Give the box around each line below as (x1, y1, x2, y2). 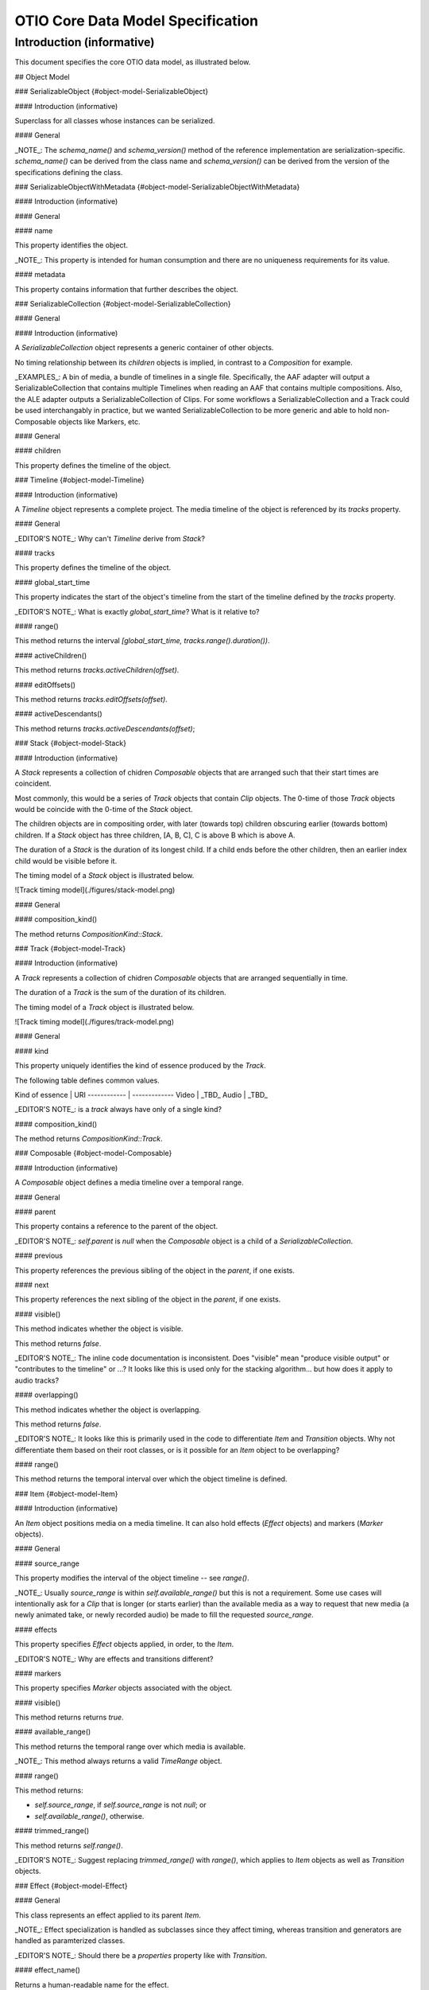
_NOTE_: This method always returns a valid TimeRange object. (14, 1756, 222, 1766)
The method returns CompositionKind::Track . (14, 1134, 163, 1144)
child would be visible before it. (14, 856, 118, 865)
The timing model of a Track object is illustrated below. (14, 1002, 195, 1012)
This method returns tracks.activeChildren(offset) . (14, 665, 180, 675)
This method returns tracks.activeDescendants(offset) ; (14, 724, 195, 733)
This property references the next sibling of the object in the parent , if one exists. (14, 1294, 281, 1305)
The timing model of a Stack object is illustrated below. (14, 871, 195, 880)
